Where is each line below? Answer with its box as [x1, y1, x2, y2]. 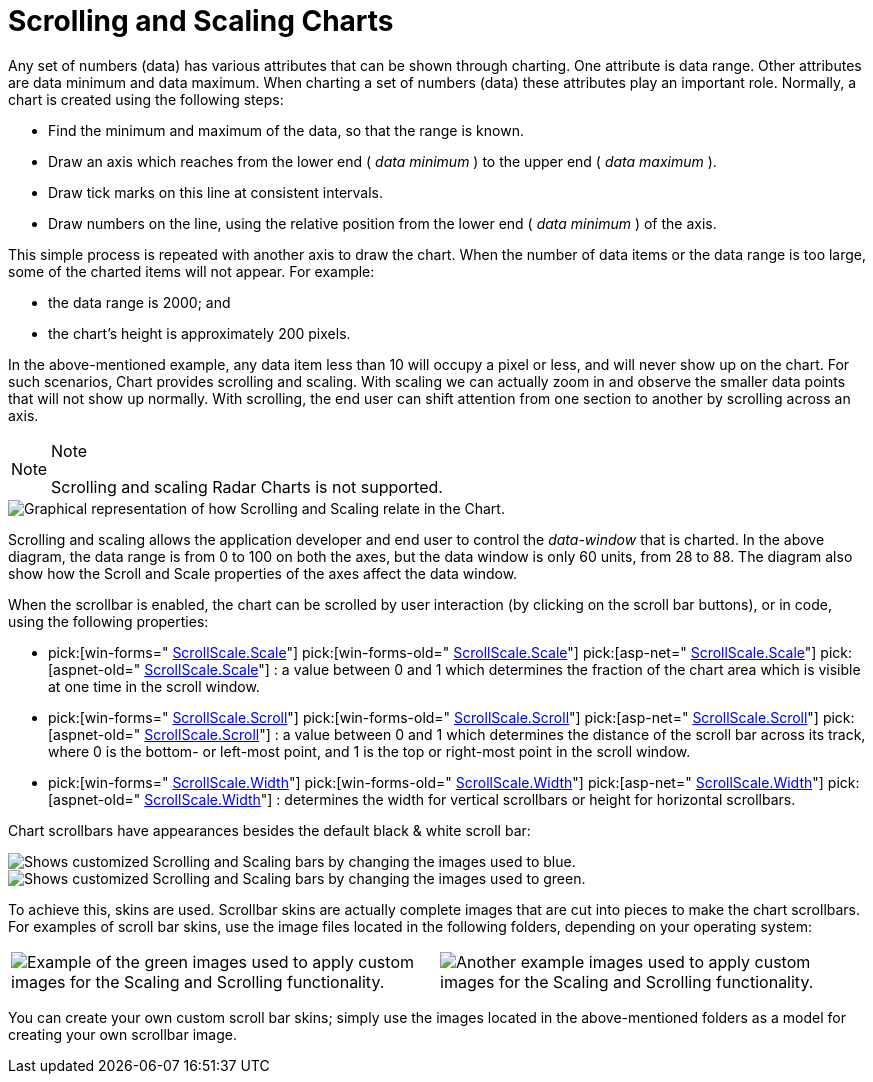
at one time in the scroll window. [48, 677, 260, 695]
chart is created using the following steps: [8, 90, 284, 108]
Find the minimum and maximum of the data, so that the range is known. [48, 121, 524, 139]
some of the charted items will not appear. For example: [8, 262, 375, 280]
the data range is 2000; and [48, 293, 231, 311]
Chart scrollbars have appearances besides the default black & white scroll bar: [8, 821, 531, 839]
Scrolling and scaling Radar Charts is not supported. [51, 476, 443, 497]
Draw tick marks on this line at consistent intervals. [48, 183, 384, 201]
